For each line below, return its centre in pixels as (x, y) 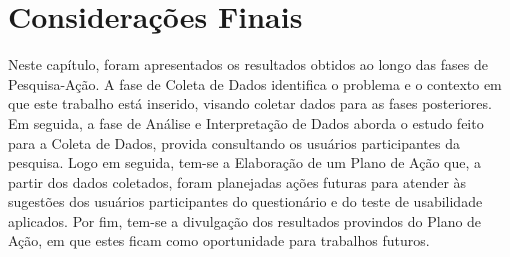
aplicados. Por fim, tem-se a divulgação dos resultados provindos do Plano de (245, 220)
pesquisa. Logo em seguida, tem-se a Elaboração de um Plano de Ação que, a (244, 162)
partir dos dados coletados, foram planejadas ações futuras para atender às (237, 181)
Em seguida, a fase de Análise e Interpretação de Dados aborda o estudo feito (246, 122)
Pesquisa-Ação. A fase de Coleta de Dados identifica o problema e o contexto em (255, 83)
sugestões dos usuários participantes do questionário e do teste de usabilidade (245, 201)
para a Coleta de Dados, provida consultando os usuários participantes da (234, 142)
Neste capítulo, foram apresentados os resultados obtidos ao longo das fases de (248, 64)
